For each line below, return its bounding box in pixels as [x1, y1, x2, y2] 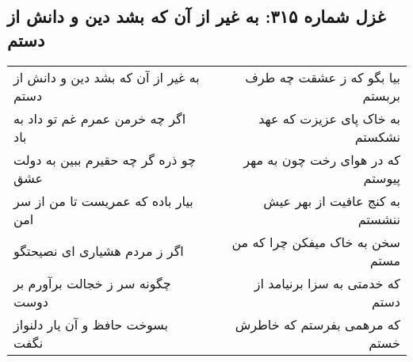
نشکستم [354, 127, 400, 146]
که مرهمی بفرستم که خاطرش [235, 314, 400, 333]
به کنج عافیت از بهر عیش [263, 191, 400, 210]
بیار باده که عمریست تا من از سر [13, 191, 193, 210]
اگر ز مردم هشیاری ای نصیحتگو [13, 242, 184, 261]
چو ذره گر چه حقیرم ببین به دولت [13, 150, 196, 169]
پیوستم [363, 168, 400, 187]
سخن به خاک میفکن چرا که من [231, 232, 400, 251]
